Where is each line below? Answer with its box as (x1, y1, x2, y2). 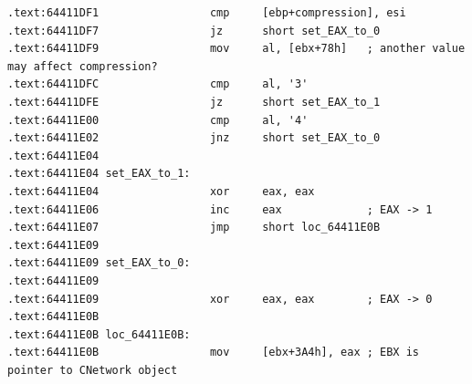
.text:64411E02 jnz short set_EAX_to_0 (7, 131, 381, 145)
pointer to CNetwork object (7, 363, 178, 377)
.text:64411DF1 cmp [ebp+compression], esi (7, 6, 406, 19)
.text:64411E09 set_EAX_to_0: (7, 256, 191, 270)
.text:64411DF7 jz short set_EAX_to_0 (7, 24, 381, 37)
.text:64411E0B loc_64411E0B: (7, 327, 191, 341)
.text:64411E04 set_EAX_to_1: (7, 167, 191, 181)
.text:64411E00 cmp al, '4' (7, 113, 309, 127)
